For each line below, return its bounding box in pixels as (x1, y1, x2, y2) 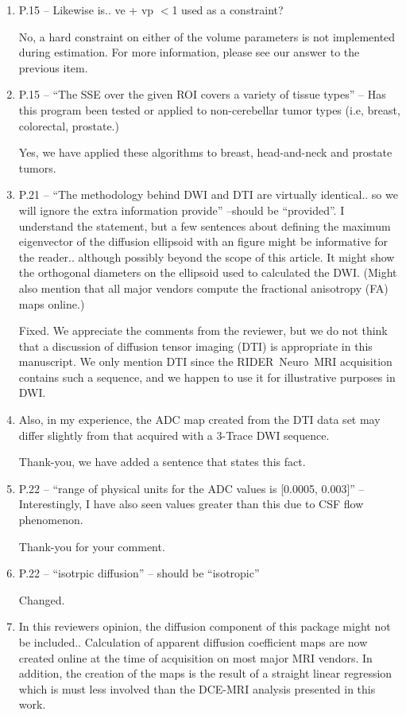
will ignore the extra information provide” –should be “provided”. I (18, 201, 345, 218)
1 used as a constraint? (172, 2, 284, 17)
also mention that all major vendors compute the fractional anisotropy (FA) (18, 279, 389, 296)
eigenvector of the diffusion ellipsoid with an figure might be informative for (18, 233, 389, 250)
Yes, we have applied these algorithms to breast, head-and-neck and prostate (18, 144, 392, 161)
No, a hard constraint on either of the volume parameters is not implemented (18, 28, 396, 45)
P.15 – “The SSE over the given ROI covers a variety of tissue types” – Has (18, 86, 386, 103)
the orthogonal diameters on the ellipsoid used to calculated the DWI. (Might (18, 264, 397, 281)
